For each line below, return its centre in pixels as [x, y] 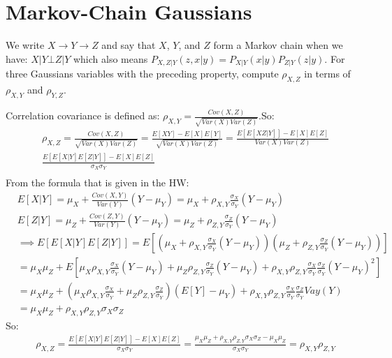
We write [25, 45]
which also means [110, 58]
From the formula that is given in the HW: [97, 182]
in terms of [327, 74]
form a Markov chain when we [278, 45]
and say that [129, 45]
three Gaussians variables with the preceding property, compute [142, 74]
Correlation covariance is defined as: [83, 115]
